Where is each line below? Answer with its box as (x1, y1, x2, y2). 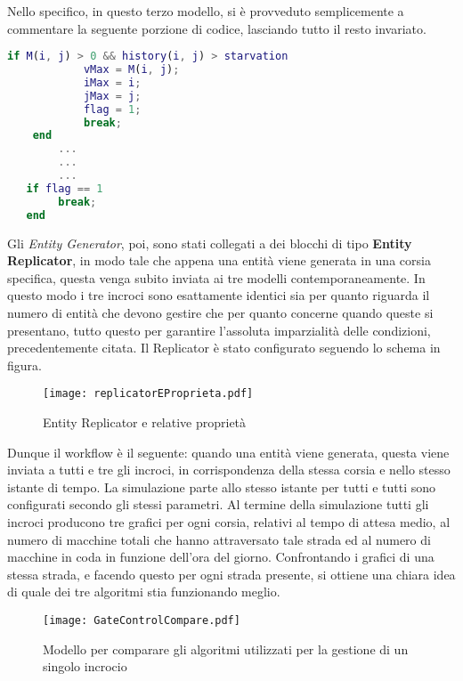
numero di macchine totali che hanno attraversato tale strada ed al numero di (7, 530, 431, 548)
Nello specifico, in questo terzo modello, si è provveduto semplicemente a (7, 2, 404, 20)
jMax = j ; (83, 89, 142, 102)
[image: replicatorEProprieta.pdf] (43, 387, 254, 401)
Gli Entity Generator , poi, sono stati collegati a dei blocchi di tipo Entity (7, 233, 412, 252)
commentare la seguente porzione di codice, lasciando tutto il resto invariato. (7, 19, 426, 37)
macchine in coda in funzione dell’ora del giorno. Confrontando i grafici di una (7, 547, 435, 566)
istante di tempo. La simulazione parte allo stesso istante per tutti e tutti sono (7, 477, 436, 496)
